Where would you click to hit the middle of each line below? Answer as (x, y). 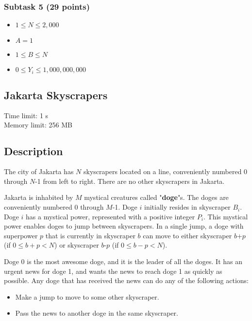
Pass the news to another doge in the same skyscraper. (97, 313)
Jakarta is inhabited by (39, 197)
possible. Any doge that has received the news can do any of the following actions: (126, 280)
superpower (21, 235)
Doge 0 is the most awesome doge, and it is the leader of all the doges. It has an (123, 261)
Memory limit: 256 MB (38, 125)
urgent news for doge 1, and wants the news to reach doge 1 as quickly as (113, 271)
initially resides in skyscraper (187, 207)
